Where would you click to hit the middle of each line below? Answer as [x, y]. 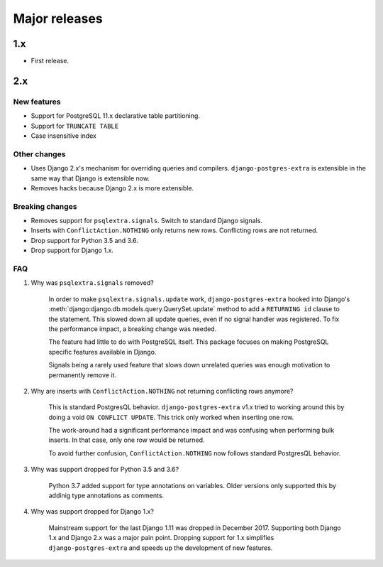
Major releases [58, 18]
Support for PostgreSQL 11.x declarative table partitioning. [115, 116]
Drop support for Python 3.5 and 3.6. [84, 240]
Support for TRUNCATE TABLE [75, 126]
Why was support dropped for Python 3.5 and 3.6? [105, 470]
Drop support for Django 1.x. [72, 250]
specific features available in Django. [102, 352]
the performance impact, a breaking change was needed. [133, 329]
